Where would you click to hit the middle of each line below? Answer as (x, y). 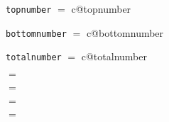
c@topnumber (101, 9)
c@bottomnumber (125, 32)
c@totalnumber (114, 56)
